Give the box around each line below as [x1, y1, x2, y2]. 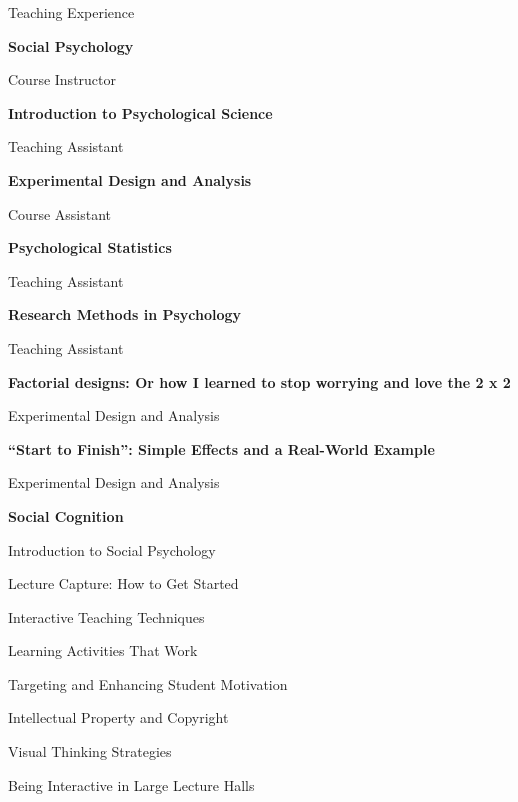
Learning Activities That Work [8, 640, 198, 661]
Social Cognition [8, 505, 124, 526]
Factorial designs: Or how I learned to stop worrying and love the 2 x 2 [8, 371, 511, 392]
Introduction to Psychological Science [8, 102, 273, 123]
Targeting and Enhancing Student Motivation [8, 673, 288, 694]
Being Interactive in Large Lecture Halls [8, 774, 255, 795]
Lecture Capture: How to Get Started [8, 573, 239, 594]
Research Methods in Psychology [8, 304, 242, 325]
